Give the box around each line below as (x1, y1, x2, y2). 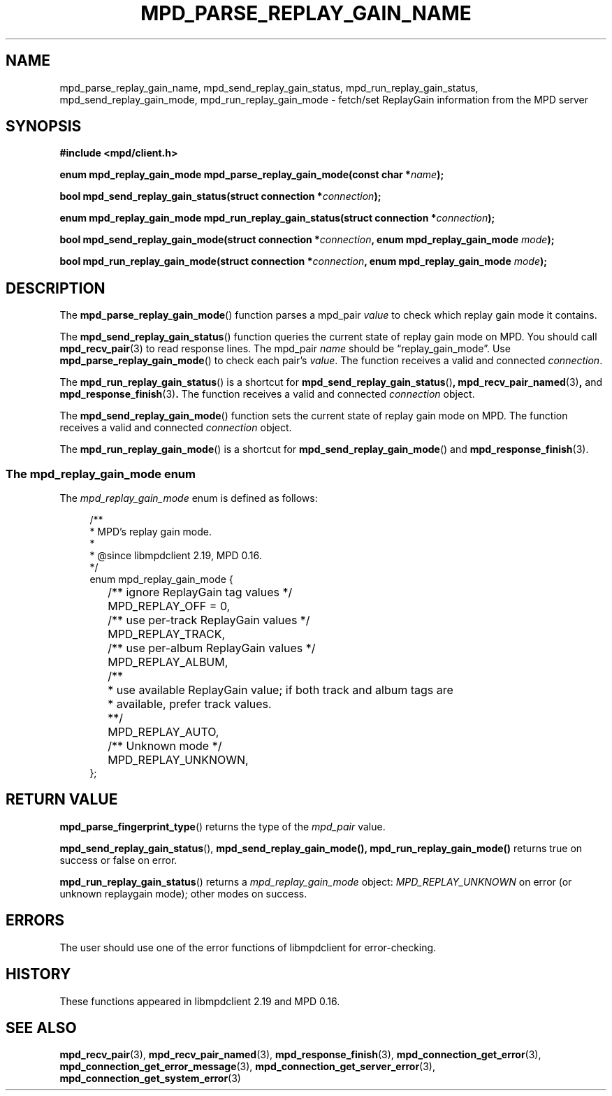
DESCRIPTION (6, 279, 105, 297)
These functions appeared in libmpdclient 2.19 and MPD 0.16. (59, 995, 340, 1007)
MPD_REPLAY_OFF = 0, (108, 599, 231, 614)
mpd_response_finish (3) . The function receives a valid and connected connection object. (59, 388, 475, 401)
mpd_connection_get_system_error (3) (59, 1072, 241, 1085)
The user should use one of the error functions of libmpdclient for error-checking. (59, 941, 437, 953)
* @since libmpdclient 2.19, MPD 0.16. (89, 549, 262, 562)
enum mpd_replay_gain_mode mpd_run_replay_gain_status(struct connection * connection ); (59, 212, 495, 224)
